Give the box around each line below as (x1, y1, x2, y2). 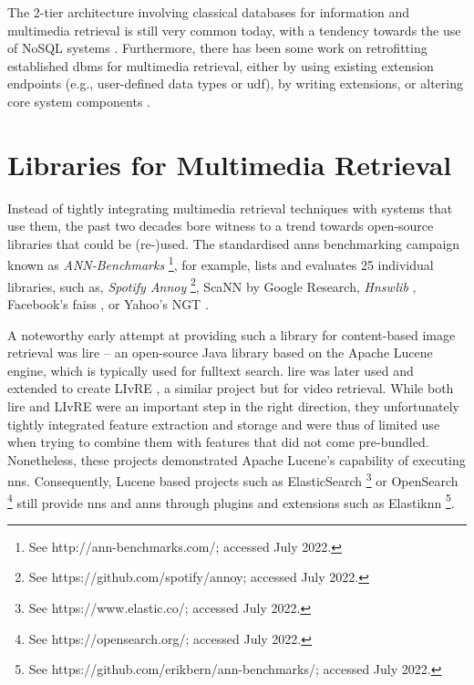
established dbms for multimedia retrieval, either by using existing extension (7, 56, 434, 75)
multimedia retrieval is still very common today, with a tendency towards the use (7, 20, 461, 39)
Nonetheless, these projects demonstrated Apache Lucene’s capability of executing (7, 450, 466, 469)
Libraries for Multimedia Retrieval (7, 145, 452, 182)
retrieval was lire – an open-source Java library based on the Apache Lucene (7, 343, 433, 362)
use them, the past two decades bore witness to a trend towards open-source (7, 216, 434, 235)
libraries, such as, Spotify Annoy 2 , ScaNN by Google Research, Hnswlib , (7, 274, 417, 296)
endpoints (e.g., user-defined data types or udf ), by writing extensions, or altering (7, 74, 463, 93)
